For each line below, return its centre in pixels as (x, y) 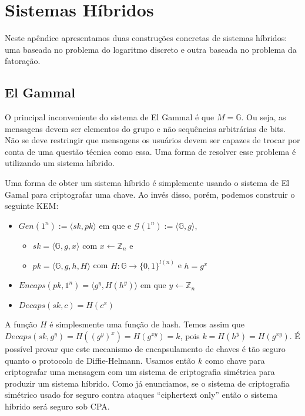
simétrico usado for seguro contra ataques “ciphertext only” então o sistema (141, 395)
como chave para (235, 360)
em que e (115, 225)
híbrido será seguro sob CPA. (57, 406)
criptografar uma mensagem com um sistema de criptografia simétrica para (140, 372)
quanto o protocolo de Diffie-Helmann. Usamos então (100, 360)
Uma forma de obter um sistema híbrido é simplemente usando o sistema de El (147, 183)
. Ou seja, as (264, 117)
